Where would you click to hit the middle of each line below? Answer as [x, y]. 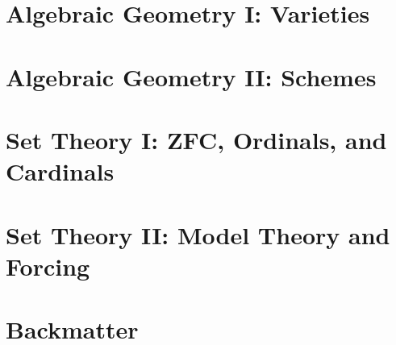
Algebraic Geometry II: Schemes [191, 76]
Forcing [48, 266]
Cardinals [60, 171]
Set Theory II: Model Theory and [198, 234]
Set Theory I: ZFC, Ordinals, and [196, 139]
